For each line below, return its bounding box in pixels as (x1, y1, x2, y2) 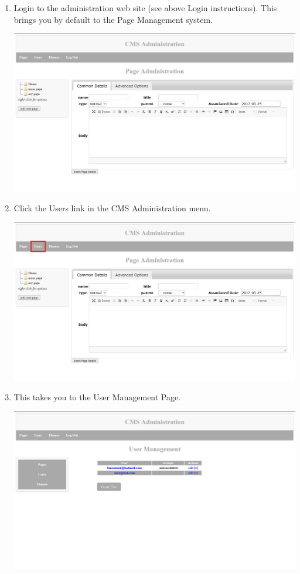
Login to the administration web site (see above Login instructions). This (13, 2, 277, 13)
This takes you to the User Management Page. (13, 391, 181, 403)
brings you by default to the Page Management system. (13, 13, 213, 25)
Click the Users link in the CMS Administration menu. (13, 202, 211, 214)
